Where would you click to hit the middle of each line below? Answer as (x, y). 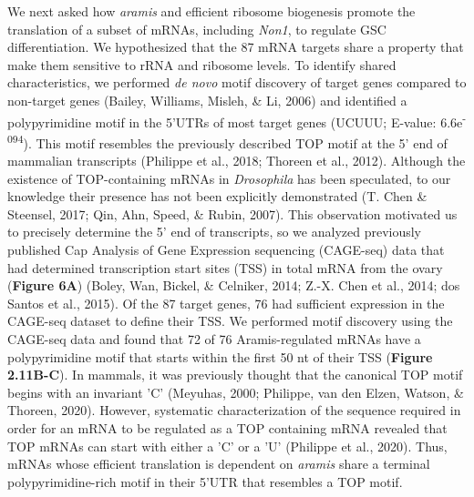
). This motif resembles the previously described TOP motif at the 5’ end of (235, 142)
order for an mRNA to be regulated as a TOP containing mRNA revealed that (227, 427)
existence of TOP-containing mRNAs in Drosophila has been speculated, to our (229, 178)
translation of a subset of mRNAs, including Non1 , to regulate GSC (197, 29)
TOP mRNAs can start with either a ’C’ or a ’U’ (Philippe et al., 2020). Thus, (227, 446)
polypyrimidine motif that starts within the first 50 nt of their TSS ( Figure (220, 356)
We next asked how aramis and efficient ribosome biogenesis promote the (211, 11)
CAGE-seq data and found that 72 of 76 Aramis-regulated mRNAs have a (214, 339)
